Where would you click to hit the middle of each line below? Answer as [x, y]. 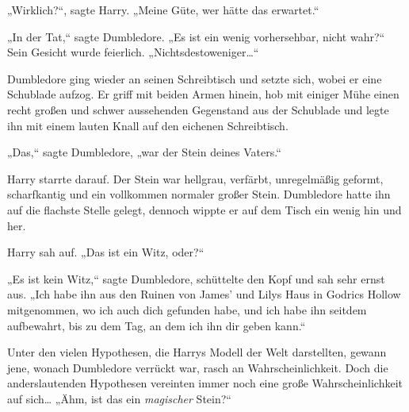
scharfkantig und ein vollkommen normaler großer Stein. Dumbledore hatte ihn [199, 194]
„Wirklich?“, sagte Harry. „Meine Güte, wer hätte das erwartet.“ [163, 10]
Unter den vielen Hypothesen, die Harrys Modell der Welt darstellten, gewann [197, 352]
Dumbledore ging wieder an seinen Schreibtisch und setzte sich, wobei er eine [195, 78]
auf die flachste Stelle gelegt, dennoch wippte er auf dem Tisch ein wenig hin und [204, 209]
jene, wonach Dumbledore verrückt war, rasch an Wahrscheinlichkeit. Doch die [198, 367]
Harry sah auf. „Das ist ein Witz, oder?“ [106, 252]
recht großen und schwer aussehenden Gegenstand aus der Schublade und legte [198, 109]
